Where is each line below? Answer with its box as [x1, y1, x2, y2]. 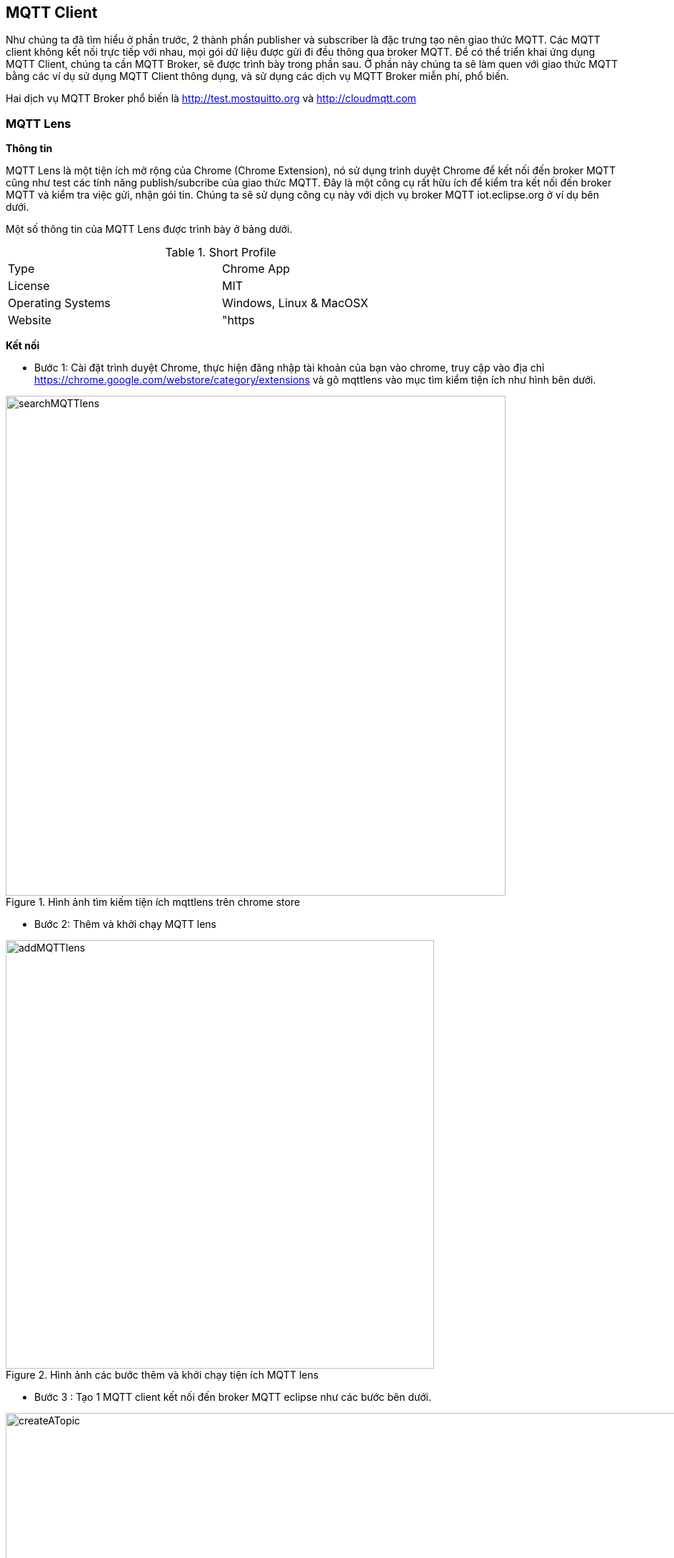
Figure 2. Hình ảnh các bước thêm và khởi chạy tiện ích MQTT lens [6, 1369, 319, 1382]
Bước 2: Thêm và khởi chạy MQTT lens [34, 918, 216, 931]
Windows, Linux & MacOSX [222, 296, 368, 311]
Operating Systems [8, 296, 111, 311]
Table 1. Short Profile [165, 245, 276, 260]
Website [8, 313, 51, 328]
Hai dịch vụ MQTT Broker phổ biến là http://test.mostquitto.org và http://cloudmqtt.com [6, 92, 416, 105]
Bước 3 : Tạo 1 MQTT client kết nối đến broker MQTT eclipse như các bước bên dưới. [34, 1391, 432, 1404]
